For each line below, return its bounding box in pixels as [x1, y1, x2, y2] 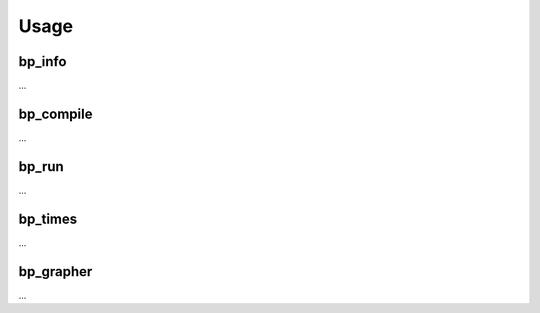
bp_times [18, 210, 78, 227]
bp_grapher [18, 263, 93, 280]
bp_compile [18, 105, 94, 122]
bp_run [18, 158, 64, 175]
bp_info [18, 53, 67, 70]
